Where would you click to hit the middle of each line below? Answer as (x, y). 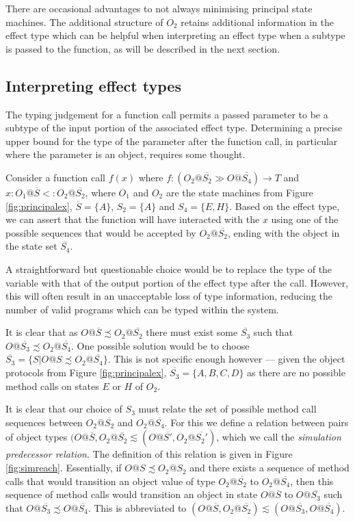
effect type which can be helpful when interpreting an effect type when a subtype (175, 35)
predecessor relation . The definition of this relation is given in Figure (149, 454)
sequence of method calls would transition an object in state (132, 494)
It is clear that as (42, 332)
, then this (312, 481)
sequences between (44, 422)
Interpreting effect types (93, 85)
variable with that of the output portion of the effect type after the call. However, (177, 282)
